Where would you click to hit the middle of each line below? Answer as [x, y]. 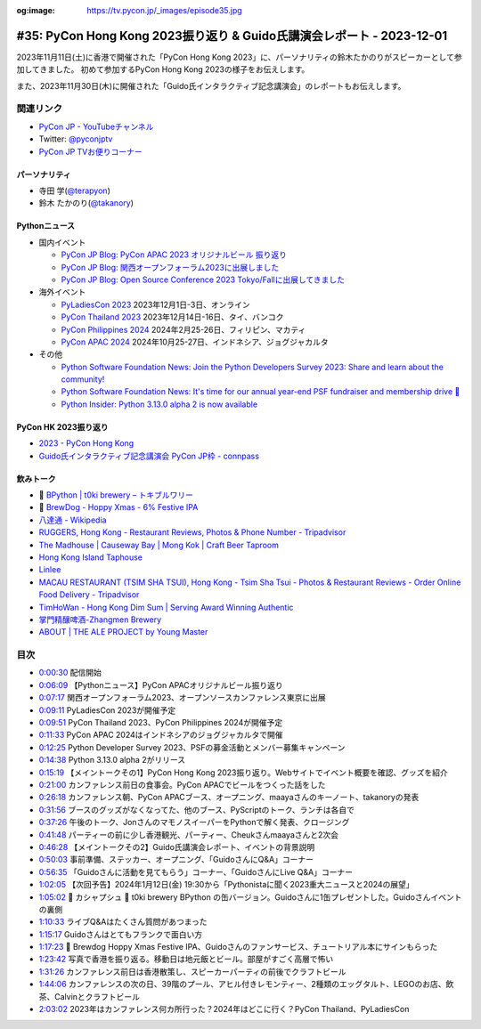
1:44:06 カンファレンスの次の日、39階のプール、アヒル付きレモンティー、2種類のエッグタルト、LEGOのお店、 [242, 984]
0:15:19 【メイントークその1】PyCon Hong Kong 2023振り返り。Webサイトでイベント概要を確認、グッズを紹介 [244, 772]
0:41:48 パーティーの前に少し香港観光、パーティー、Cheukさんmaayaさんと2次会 [188, 835]
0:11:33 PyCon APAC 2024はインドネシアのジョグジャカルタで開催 [161, 735]
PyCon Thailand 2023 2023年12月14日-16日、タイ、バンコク [172, 317]
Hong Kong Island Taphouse [90, 557]
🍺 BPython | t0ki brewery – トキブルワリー [116, 495]
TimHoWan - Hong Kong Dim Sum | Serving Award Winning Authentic [166, 607]
